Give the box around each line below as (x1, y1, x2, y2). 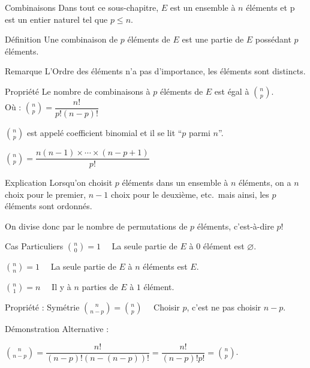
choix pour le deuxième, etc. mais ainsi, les (110, 188, 269, 200)
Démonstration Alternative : (5, 322, 109, 335)
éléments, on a (238, 176, 291, 189)
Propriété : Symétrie (5, 301, 80, 313)
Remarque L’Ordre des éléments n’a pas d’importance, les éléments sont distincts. (5, 65, 306, 77)
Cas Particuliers (5, 240, 64, 252)
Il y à (52, 280, 71, 293)
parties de (82, 280, 118, 293)
